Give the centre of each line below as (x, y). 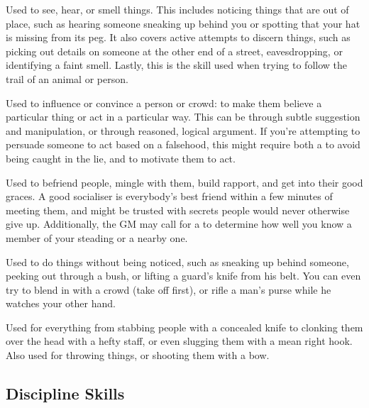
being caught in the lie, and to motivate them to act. (121, 158)
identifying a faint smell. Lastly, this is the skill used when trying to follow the (176, 65)
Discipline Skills (65, 393)
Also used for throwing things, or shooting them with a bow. (138, 355)
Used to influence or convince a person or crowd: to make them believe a (164, 103)
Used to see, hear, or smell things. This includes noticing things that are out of (177, 9)
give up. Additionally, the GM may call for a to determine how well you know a (179, 224)
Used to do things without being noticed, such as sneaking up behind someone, (177, 261)
